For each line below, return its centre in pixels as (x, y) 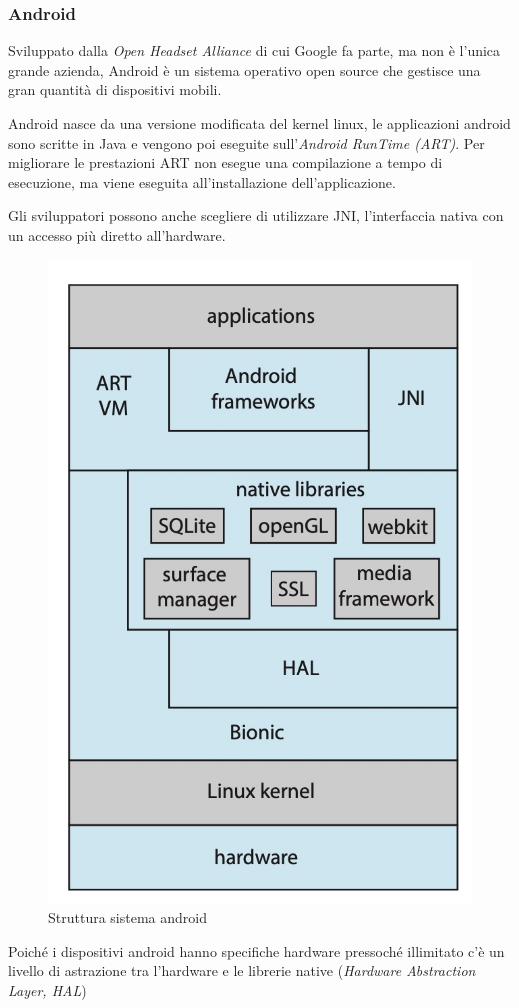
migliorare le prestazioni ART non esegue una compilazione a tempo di (225, 162)
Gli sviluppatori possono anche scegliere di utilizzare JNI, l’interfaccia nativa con (256, 215)
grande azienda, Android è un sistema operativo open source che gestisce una (244, 69)
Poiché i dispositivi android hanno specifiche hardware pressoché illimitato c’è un (256, 950)
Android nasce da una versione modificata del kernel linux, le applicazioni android (259, 123)
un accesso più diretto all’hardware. (117, 234)
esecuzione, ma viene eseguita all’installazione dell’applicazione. (202, 181)
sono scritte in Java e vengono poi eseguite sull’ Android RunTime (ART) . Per (246, 142)
